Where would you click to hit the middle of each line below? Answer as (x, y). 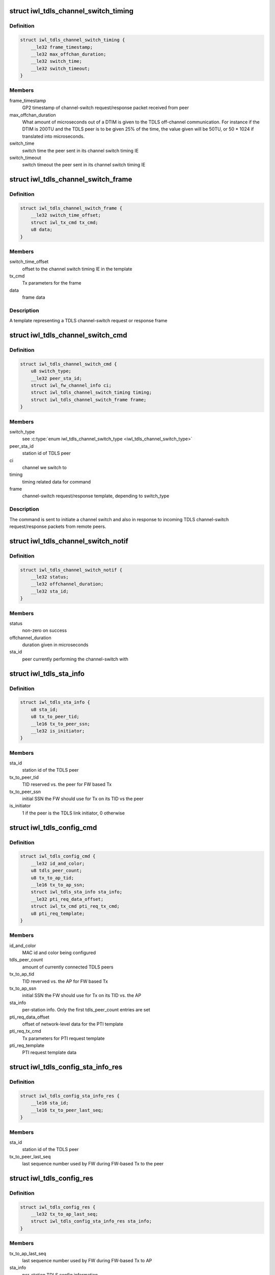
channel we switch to (45, 467)
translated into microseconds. (53, 136)
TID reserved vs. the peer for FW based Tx (67, 784)
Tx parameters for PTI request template (63, 1038)
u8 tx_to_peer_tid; (55, 717)
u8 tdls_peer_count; (57, 871)
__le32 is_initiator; (58, 731)
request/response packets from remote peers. (58, 527)
